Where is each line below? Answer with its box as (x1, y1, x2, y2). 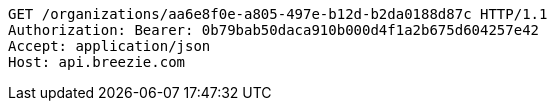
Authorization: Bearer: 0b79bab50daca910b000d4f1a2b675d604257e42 (8, 22, 540, 38)
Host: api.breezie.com (8, 54, 186, 70)
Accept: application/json (8, 38, 211, 54)
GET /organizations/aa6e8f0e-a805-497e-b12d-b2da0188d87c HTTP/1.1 (8, 6, 548, 22)
